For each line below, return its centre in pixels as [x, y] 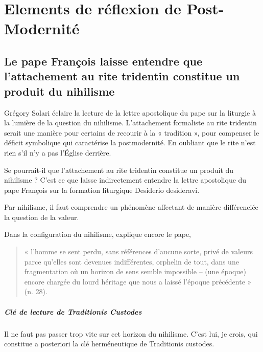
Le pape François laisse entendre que [103, 61]
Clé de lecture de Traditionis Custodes [73, 311]
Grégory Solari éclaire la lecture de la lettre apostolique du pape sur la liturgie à [130, 112]
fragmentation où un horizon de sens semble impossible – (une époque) [135, 271]
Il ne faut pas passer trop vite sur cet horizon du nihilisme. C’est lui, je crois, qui [131, 333]
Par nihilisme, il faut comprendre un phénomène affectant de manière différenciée [131, 207]
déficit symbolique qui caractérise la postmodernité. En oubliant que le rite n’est [130, 142]
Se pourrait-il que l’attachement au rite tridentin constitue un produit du [119, 170]
